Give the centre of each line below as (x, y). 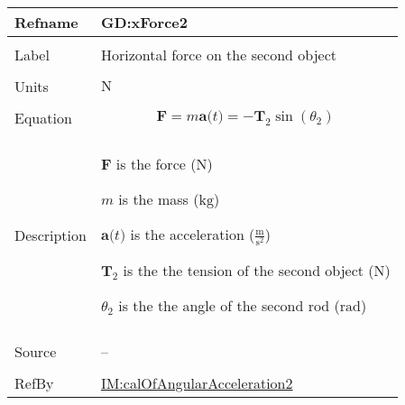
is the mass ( (159, 199)
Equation (43, 118)
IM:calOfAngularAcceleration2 (197, 383)
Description (51, 235)
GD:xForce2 (144, 22)
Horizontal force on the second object (218, 55)
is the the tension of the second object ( (249, 271)
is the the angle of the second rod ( (229, 306)
